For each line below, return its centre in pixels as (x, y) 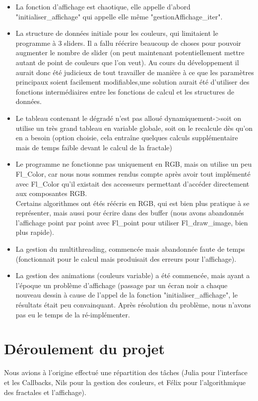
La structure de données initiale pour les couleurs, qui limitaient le (117, 33)
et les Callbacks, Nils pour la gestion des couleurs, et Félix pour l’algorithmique (125, 382)
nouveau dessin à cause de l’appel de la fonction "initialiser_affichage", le (127, 295)
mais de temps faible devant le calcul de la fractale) (94, 147)
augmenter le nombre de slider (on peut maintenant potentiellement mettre (130, 52)
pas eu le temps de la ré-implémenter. (73, 314)
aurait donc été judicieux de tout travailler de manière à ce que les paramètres (135, 72)
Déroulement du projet (84, 349)
